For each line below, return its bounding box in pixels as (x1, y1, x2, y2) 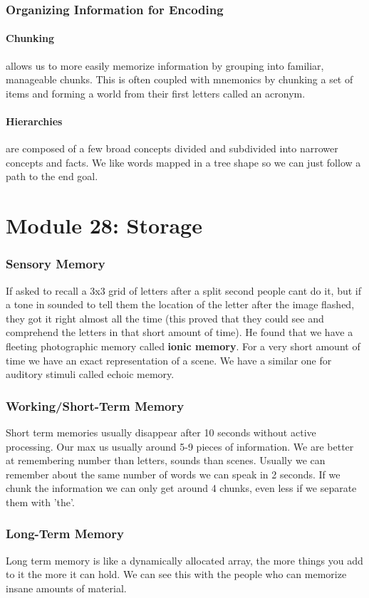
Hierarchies (6, 114, 63, 129)
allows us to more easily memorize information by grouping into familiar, (6, 58, 324, 73)
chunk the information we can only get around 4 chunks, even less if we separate (6, 481, 357, 495)
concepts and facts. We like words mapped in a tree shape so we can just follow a (6, 154, 361, 169)
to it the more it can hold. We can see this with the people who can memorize (6, 567, 347, 582)
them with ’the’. (6, 494, 75, 509)
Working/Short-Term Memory (6, 397, 184, 414)
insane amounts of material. (6, 580, 127, 595)
